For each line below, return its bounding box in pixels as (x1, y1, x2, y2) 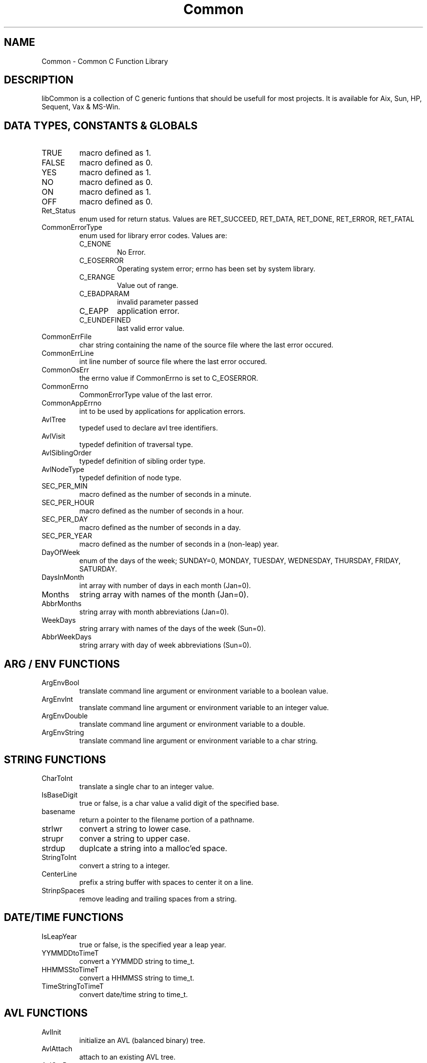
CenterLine (41, 869, 77, 878)
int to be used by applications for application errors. (79, 407, 246, 416)
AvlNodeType (41, 465, 84, 474)
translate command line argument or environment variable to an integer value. (79, 703, 329, 712)
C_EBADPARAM (79, 289, 130, 298)
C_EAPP (79, 306, 109, 316)
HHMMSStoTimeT (41, 965, 98, 974)
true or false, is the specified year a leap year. (79, 940, 226, 949)
